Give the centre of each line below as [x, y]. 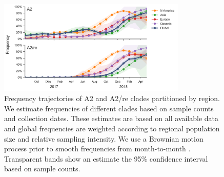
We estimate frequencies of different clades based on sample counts [109, 108]
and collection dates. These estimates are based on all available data [111, 118]
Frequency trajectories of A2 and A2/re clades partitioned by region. [112, 98]
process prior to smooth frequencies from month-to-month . [97, 149]
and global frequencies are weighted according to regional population [112, 128]
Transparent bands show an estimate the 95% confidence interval [106, 158]
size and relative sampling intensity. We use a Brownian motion [104, 138]
